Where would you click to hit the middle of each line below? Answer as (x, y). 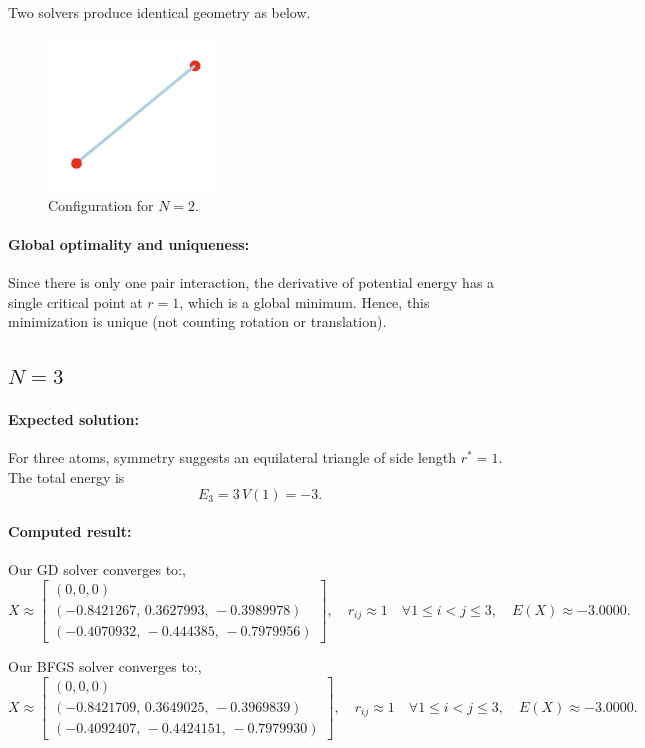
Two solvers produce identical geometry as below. (159, 12)
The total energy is (66, 476)
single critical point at (75, 301)
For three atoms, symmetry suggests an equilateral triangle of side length (232, 457)
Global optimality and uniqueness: (129, 243)
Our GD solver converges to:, (97, 569)
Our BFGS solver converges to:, (105, 666)
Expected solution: (73, 419)
